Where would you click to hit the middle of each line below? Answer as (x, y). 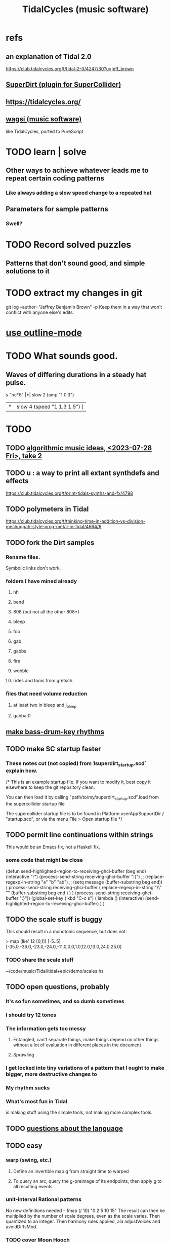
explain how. (22, 771)
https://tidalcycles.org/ (43, 102)
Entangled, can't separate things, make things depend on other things (86, 1040)
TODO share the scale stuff (40, 960)
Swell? (14, 224)
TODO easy (24, 1146)
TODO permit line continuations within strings (79, 835)
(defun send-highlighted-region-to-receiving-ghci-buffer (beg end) (76, 871)
